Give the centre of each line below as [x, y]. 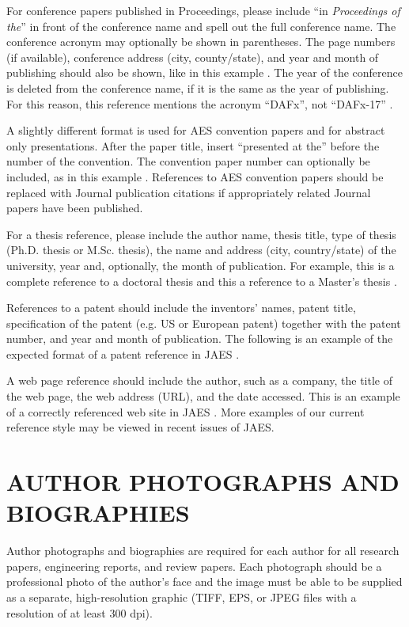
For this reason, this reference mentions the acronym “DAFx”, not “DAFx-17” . [200, 103]
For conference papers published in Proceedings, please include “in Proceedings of [203, 10]
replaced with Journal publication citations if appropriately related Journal [189, 192]
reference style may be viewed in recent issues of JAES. [140, 427]
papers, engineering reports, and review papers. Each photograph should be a [194, 566]
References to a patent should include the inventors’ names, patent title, [181, 308]
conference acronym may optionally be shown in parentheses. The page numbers [201, 42]
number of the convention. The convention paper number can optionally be [188, 161]
